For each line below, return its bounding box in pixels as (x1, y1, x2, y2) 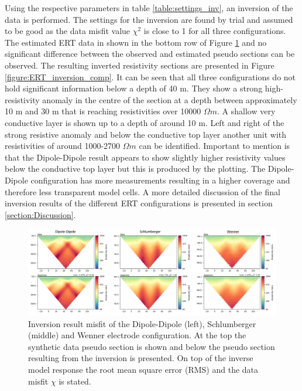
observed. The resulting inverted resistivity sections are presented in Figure (5, 59, 274, 71)
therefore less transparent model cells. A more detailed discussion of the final (5, 185, 280, 198)
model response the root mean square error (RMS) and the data (28, 363, 259, 376)
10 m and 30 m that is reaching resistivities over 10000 (5, 105, 201, 117)
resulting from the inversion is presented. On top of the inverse (28, 352, 253, 364)
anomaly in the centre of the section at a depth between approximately (42, 93, 297, 106)
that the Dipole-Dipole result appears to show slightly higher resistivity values (5, 151, 286, 163)
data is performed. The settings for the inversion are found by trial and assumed (5, 13, 293, 25)
